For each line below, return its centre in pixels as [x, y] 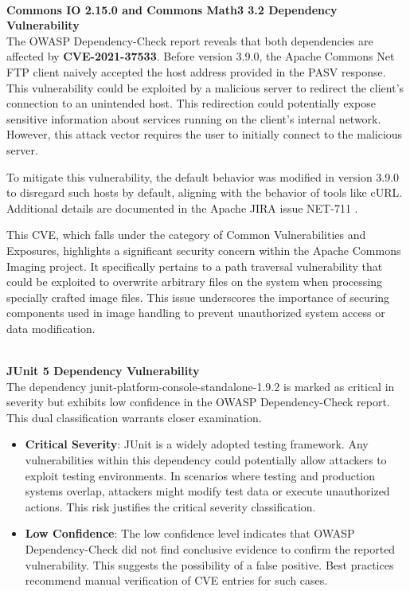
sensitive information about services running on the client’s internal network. [194, 118]
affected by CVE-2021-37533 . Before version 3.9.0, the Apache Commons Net [201, 56]
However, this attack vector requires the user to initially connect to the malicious [205, 134]
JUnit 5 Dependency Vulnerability [103, 371]
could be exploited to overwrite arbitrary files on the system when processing [194, 282]
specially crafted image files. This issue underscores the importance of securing [198, 297]
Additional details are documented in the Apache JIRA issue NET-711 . [182, 207]
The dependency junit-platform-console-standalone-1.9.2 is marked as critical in [201, 386]
